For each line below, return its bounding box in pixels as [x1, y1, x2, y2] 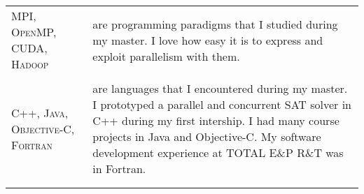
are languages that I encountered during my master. [92, 80, 348, 96]
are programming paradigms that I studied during [92, 15, 338, 32]
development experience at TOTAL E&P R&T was [92, 144, 344, 161]
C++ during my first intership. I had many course [92, 112, 339, 128]
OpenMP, [11, 24, 57, 40]
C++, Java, [11, 104, 69, 121]
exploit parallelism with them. [92, 47, 240, 64]
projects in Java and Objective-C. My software [92, 128, 321, 144]
